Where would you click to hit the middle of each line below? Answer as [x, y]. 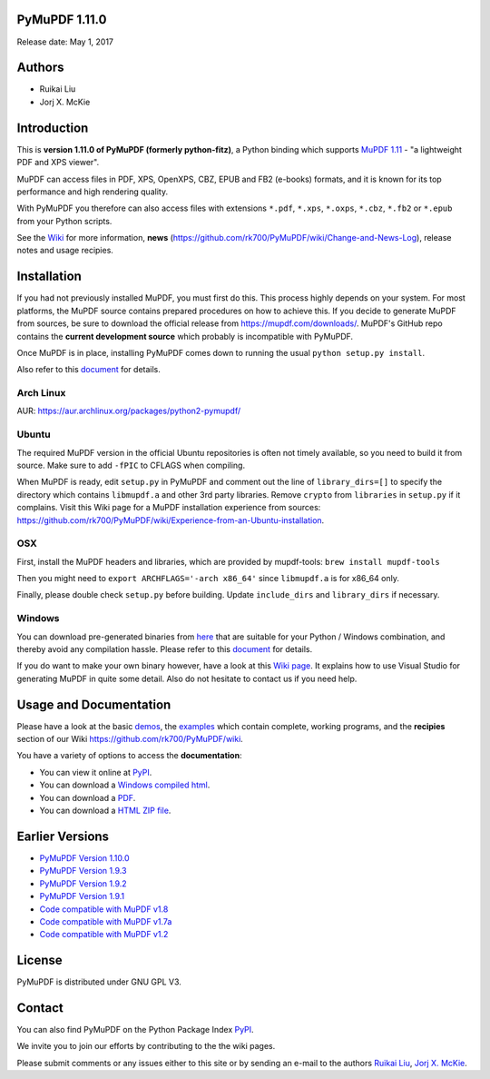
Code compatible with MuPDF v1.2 [104, 935]
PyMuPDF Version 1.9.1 [82, 896]
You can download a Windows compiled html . [125, 785]
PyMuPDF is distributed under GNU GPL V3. [99, 982]
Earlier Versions [63, 836]
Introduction [53, 128]
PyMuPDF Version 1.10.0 [85, 857]
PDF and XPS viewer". [58, 163]
